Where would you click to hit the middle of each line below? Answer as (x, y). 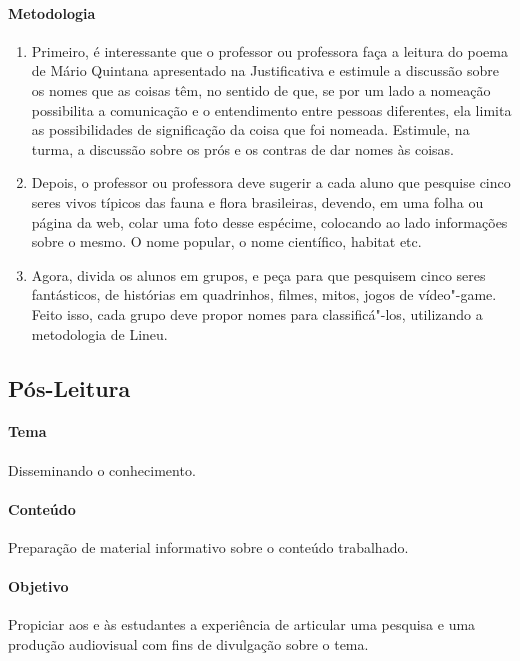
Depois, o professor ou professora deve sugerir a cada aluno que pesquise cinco (271, 182)
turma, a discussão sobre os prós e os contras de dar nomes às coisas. (242, 148)
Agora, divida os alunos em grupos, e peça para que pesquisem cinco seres (258, 274)
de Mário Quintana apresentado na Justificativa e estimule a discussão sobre (265, 70)
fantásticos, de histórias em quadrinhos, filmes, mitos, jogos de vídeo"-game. (264, 294)
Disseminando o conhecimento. (102, 469)
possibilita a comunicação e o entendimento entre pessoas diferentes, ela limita (271, 109)
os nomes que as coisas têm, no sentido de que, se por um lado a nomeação (261, 89)
